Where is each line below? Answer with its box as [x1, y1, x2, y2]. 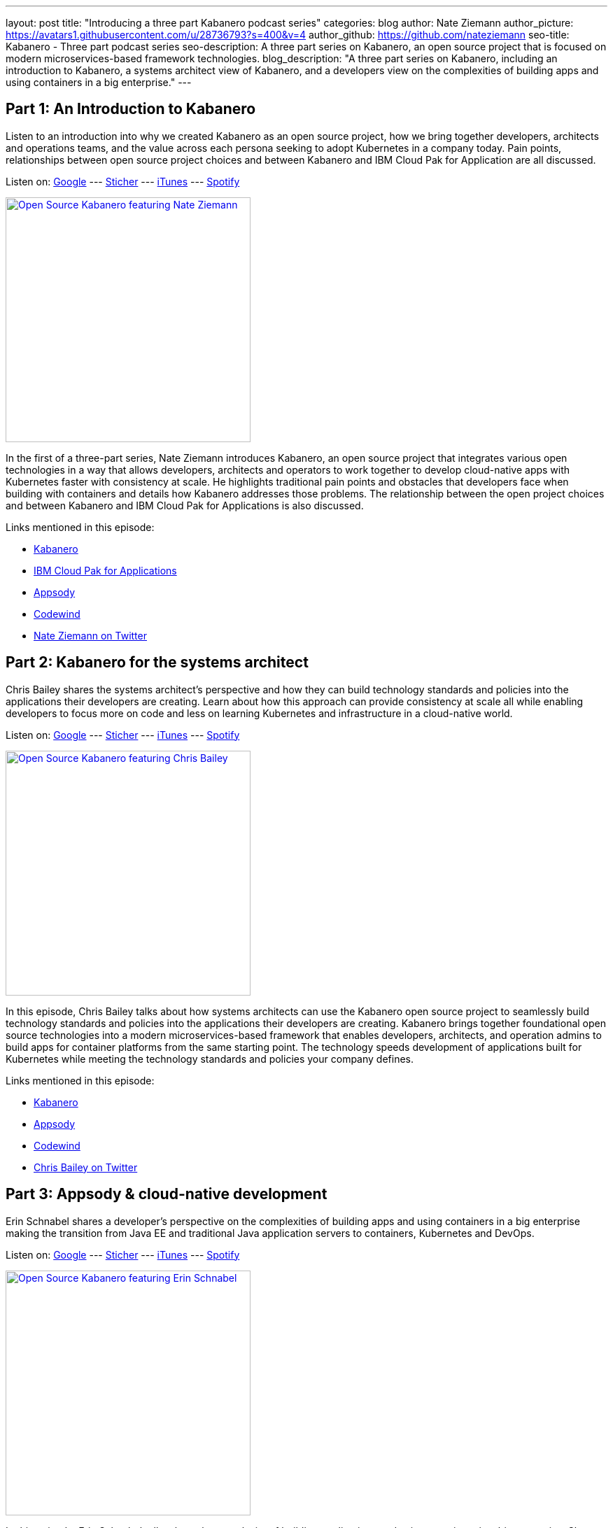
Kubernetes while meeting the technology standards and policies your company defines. [6, 1052, 414, 1065]
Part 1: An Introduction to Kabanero [6, 100, 256, 118]
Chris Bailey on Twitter [34, 1161, 138, 1173]
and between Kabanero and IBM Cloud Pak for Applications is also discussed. [6, 499, 364, 511]
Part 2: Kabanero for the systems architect [6, 653, 309, 672]
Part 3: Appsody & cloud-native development [6, 1185, 327, 1203]
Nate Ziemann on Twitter [34, 629, 147, 642]
